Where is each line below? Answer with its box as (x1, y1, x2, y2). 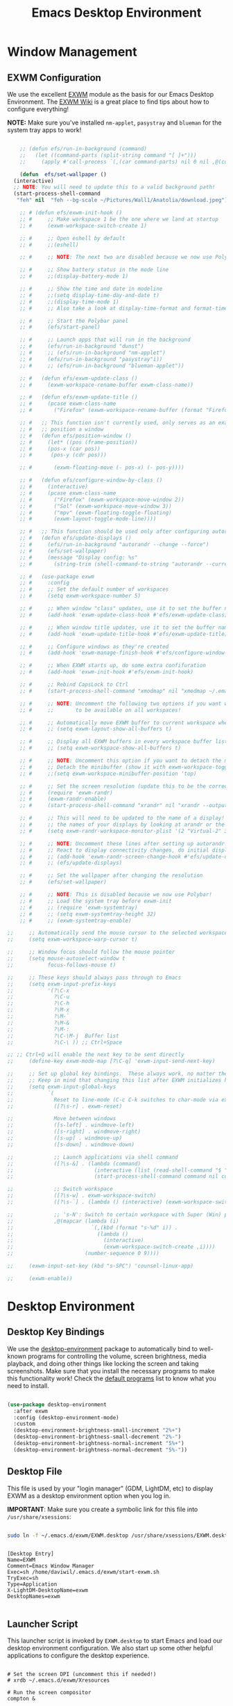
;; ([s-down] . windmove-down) (7, 1141, 135, 1148)
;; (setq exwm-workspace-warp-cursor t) (7, 936, 138, 943)
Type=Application (7, 1581, 58, 1588)
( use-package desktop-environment (7, 1401, 107, 1408)
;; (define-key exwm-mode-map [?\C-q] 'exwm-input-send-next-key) (7, 1058, 216, 1065)
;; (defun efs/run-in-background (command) (19, 145, 148, 152)
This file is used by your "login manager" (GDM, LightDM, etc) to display (7, 1484, 214, 1492)
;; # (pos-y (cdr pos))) (19, 452, 107, 459)
